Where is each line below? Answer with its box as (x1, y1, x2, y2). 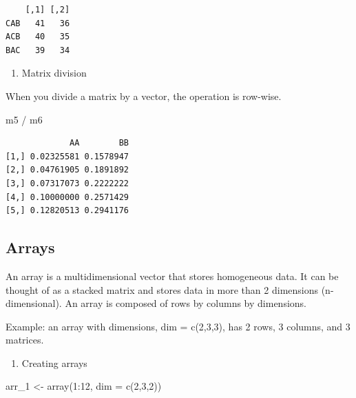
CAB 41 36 (6, 18, 70, 28)
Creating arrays (21, 355, 87, 370)
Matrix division (21, 66, 87, 80)
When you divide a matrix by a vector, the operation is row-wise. (6, 88, 282, 103)
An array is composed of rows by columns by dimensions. (65, 296, 306, 310)
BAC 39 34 (6, 45, 70, 55)
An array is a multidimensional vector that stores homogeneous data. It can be (6, 268, 339, 283)
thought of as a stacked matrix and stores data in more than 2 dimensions (6, 282, 319, 297)
